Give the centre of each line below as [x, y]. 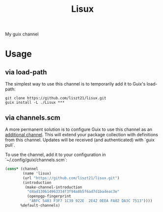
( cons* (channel [22, 169]
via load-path [26, 72]
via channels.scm [33, 117]
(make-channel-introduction [54, 187]
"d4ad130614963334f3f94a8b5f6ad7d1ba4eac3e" [73, 192]
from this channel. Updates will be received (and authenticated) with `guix [80, 140]
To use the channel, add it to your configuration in [55, 154]
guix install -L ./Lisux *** [35, 103]
